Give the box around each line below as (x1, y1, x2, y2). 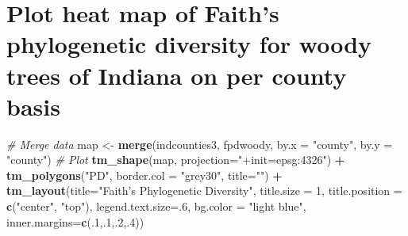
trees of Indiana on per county (6, 59, 347, 91)
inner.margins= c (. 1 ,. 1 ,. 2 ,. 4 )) (6, 213, 144, 230)
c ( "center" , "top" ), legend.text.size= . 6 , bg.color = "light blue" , (6, 198, 306, 215)
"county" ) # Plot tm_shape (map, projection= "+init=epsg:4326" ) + (6, 151, 345, 168)
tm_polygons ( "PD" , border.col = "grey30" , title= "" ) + (6, 166, 283, 183)
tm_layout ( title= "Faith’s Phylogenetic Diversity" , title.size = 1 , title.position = (6, 182, 402, 199)
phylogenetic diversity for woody (6, 28, 372, 60)
